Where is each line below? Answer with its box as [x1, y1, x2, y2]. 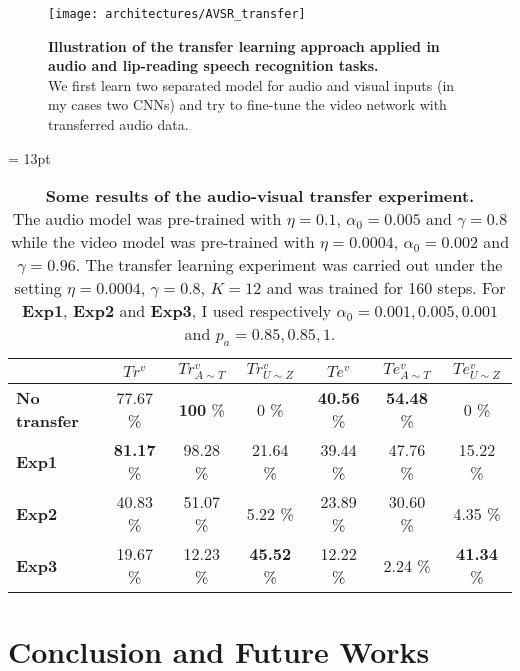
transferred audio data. [48, 114, 189, 135]
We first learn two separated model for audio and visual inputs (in [48, 74, 455, 95]
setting [14, 276, 62, 300]
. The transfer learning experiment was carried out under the [75, 253, 503, 277]
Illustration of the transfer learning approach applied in [48, 35, 440, 56]
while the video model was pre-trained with [10, 230, 315, 254]
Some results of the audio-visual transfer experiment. [45, 184, 475, 208]
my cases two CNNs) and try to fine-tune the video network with [48, 94, 447, 115]
